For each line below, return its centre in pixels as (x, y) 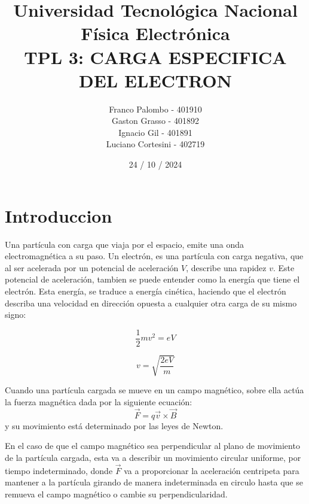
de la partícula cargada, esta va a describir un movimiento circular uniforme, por (153, 457)
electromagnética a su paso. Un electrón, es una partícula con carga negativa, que (154, 256)
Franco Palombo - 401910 (155, 109)
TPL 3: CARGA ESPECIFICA (155, 57)
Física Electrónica (155, 33)
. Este (284, 267)
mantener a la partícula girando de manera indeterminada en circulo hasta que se (154, 482)
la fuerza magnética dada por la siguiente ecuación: (99, 401)
